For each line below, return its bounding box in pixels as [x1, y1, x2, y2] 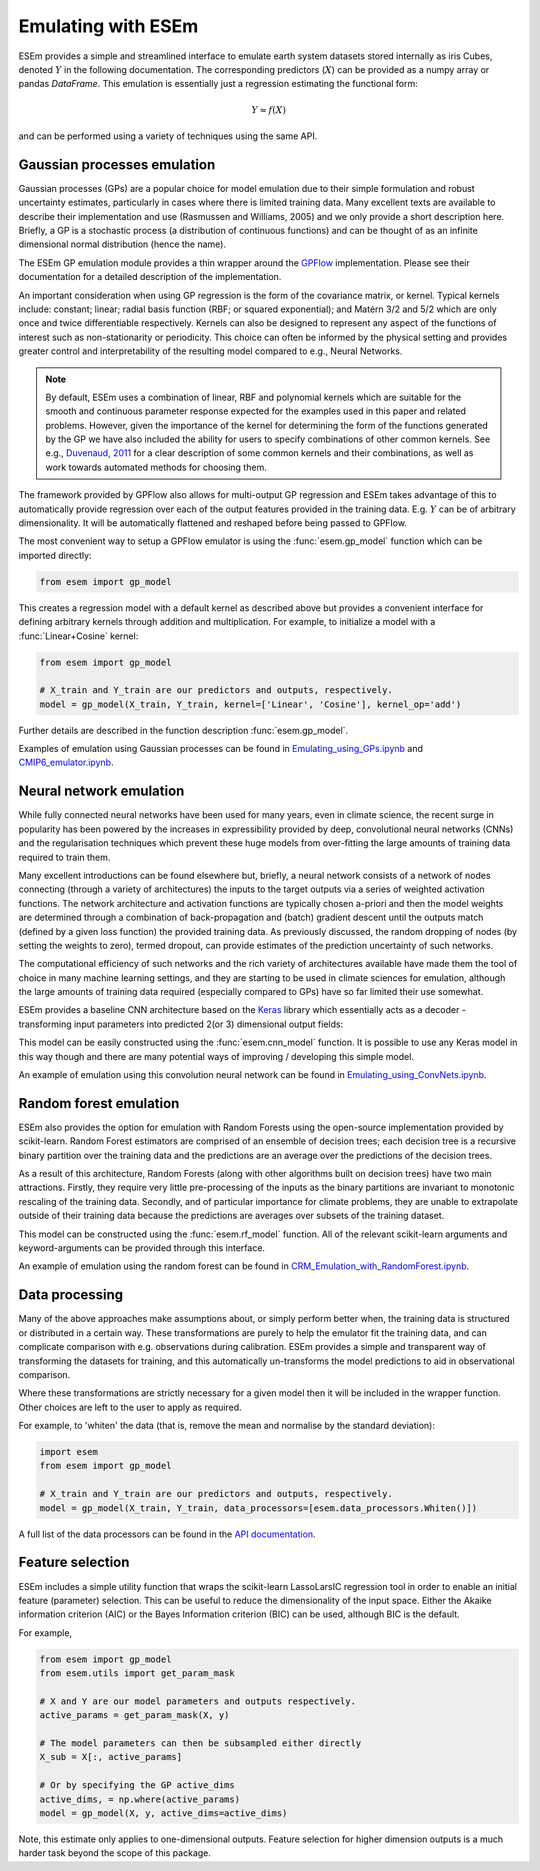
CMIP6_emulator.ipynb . [18, 756, 114, 769]
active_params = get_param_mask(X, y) [39, 1710, 230, 1721]
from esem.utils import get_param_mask [39, 1668, 235, 1679]
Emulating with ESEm [18, 15, 199, 37]
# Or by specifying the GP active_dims [39, 1780, 235, 1791]
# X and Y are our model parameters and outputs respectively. [39, 1695, 357, 1707]
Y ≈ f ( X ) [251, 104, 287, 115]
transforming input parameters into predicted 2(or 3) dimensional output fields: [18, 1018, 344, 1030]
